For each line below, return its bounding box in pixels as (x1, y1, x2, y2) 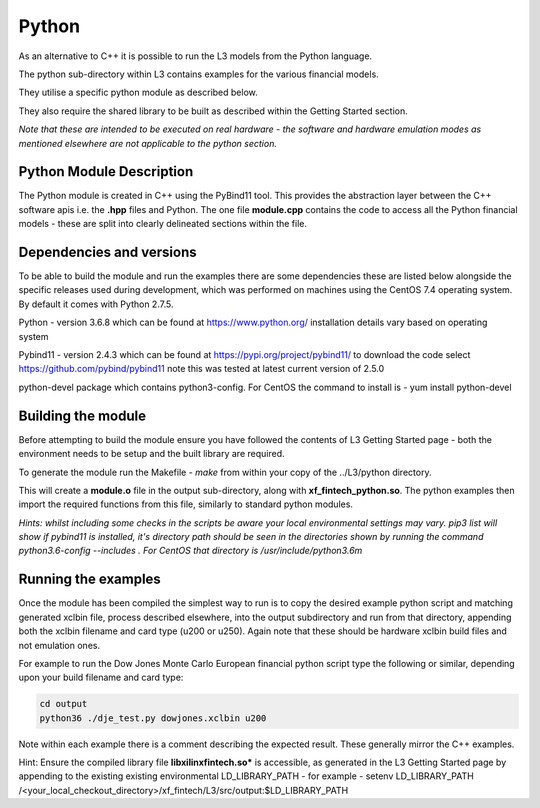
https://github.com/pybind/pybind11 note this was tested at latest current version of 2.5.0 (18, 363, 385, 375)
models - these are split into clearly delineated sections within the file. (18, 218, 307, 230)
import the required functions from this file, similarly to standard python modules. (18, 498, 354, 510)
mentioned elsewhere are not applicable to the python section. (18, 137, 277, 149)
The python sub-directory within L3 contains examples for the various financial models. (18, 68, 379, 80)
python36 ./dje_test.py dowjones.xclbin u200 (39, 712, 267, 724)
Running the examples (18, 571, 162, 588)
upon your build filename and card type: (18, 671, 184, 684)
